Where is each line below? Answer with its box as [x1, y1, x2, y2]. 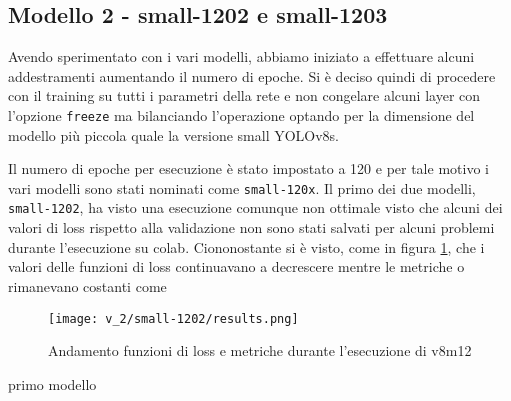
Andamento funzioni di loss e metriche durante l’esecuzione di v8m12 [48, 340, 472, 361]
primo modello [8, 373, 97, 394]
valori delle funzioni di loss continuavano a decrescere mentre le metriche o [8, 256, 465, 277]
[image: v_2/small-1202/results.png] [48, 311, 299, 326]
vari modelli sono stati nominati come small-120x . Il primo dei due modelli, [8, 177, 476, 198]
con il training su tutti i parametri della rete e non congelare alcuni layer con [8, 85, 481, 106]
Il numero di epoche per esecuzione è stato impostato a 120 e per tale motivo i [8, 158, 489, 179]
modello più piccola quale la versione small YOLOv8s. [8, 124, 340, 145]
